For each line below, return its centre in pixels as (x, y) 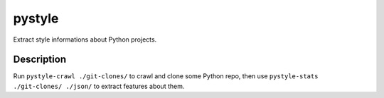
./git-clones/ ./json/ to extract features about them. (99, 86)
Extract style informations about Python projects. (85, 39)
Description (40, 60)
